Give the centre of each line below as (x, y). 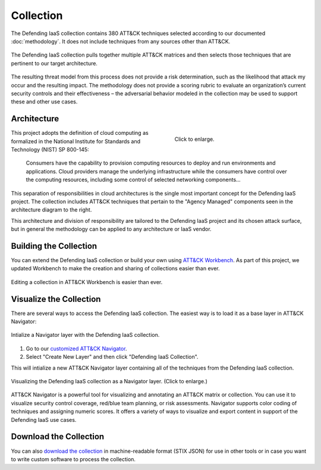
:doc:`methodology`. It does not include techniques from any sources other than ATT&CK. (121, 41)
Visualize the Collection (56, 299)
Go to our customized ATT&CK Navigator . (76, 348)
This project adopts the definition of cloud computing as (80, 133)
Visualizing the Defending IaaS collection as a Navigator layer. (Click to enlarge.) (109, 381)
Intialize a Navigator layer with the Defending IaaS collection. (85, 335)
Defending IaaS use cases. (44, 419)
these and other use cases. (44, 102)
